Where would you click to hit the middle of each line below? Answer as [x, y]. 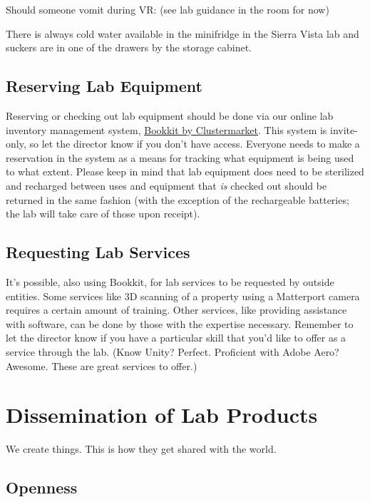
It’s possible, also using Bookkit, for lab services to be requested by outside [170, 281]
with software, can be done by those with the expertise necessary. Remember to [180, 323]
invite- [344, 129]
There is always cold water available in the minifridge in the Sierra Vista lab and [183, 33]
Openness [42, 487]
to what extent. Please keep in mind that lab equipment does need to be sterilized [185, 171]
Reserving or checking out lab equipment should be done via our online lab [170, 115]
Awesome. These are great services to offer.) [102, 365]
